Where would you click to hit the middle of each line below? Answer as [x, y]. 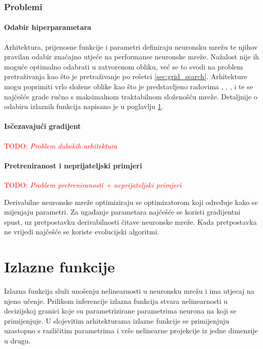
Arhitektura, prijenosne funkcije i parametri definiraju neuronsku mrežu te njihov [131, 46]
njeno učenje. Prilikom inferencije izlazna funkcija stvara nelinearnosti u [116, 301]
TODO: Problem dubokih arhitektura [61, 145]
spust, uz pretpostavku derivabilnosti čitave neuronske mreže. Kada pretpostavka [130, 221]
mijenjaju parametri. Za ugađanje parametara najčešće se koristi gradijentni [122, 212]
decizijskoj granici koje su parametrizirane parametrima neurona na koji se [120, 311]
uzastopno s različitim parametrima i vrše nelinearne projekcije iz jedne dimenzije [131, 330]
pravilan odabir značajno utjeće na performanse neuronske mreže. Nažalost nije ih [132, 57]
